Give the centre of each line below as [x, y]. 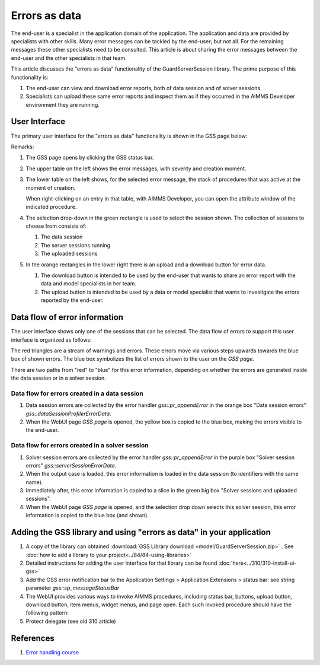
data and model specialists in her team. [88, 284]
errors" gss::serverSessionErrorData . [71, 465]
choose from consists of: [56, 226]
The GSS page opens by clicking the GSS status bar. [90, 158]
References [33, 638]
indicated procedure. [51, 207]
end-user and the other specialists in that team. [69, 58]
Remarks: [23, 147]
